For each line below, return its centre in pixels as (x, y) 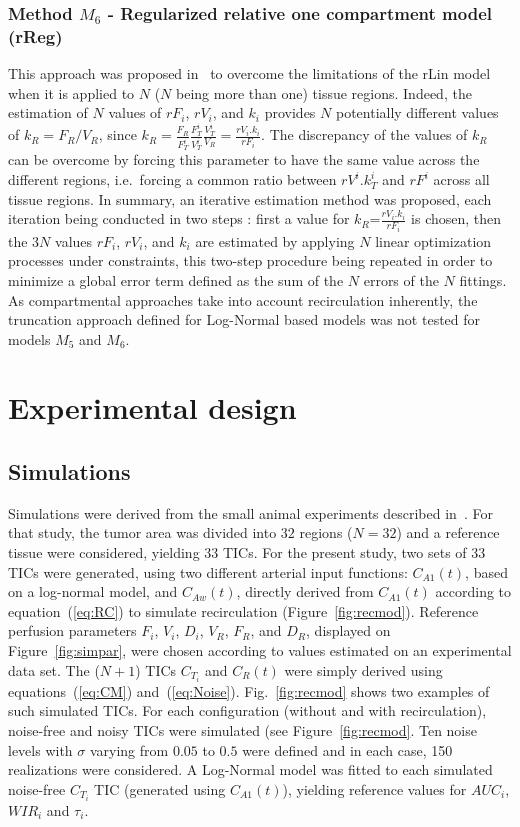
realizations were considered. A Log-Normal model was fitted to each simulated (250, 769)
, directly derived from (305, 591)
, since (117, 134)
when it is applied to (71, 92)
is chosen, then (456, 218)
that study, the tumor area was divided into (142, 532)
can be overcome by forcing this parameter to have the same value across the (244, 159)
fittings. (483, 279)
